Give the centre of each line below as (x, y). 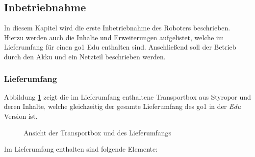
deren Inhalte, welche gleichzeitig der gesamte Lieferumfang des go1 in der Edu (123, 106)
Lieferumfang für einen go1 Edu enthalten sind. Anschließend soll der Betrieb (120, 47)
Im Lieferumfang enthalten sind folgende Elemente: (81, 149)
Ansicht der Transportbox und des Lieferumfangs (97, 132)
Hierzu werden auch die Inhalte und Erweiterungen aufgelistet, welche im (114, 37)
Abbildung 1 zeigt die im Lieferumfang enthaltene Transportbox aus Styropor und (127, 96)
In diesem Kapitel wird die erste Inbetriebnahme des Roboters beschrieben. (117, 28)
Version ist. (21, 116)
